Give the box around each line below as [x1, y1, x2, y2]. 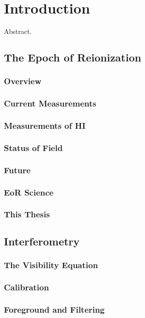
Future [4, 164, 31, 176]
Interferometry [4, 233, 80, 248]
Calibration [4, 281, 49, 293]
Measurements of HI [4, 120, 86, 132]
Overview [4, 75, 42, 87]
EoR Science [4, 186, 54, 198]
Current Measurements [4, 97, 97, 109]
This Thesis [4, 208, 50, 220]
